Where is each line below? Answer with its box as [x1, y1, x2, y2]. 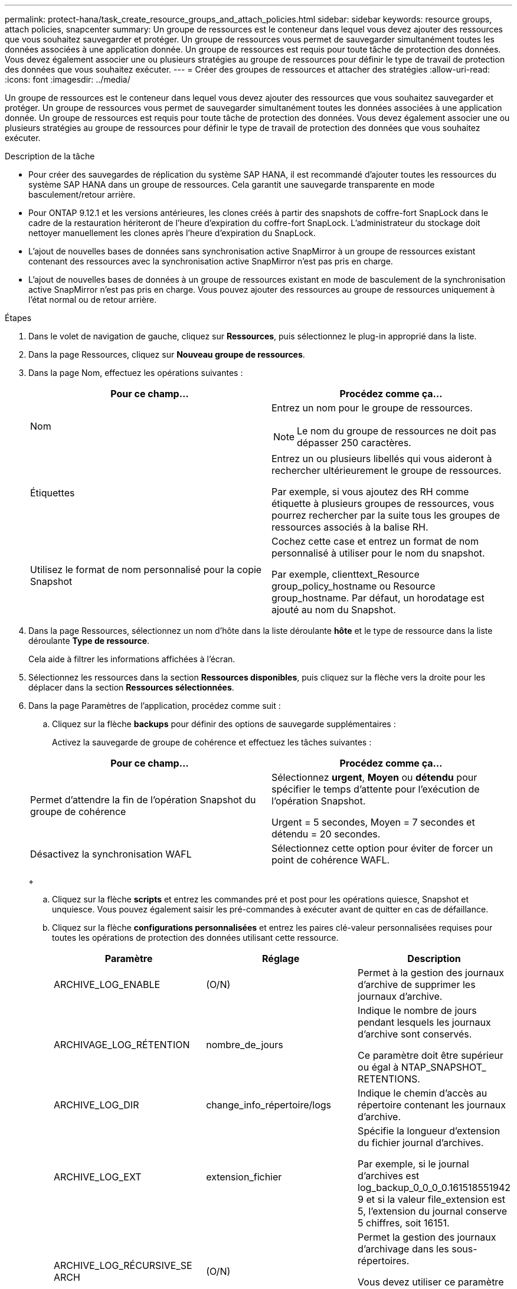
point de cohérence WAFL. [271, 854, 390, 866]
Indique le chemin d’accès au [358, 1087, 487, 1099]
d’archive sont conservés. [358, 1028, 472, 1040]
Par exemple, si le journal [358, 1158, 469, 1170]
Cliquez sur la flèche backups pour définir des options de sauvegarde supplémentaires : [52, 719, 396, 729]
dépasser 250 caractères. [297, 437, 411, 449]
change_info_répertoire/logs [206, 1099, 332, 1111]
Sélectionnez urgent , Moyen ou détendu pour [271, 771, 477, 783]
